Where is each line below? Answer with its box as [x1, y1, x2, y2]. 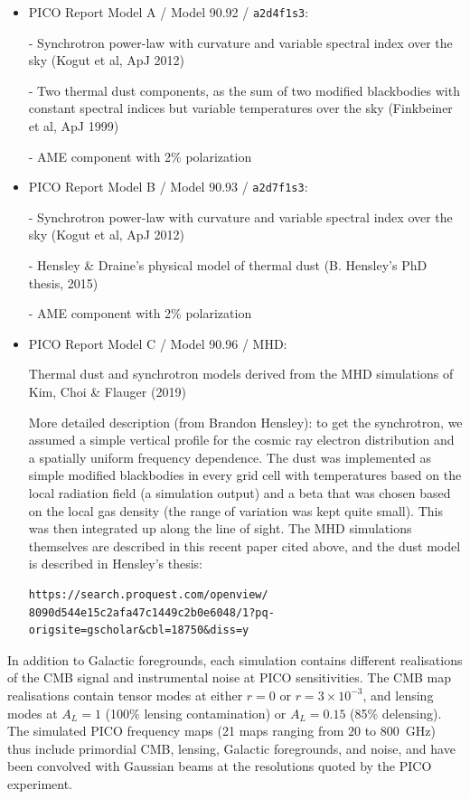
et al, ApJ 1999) [28, 117, 119, 136]
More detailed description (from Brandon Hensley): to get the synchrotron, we [28, 412, 463, 431]
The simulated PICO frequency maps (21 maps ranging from [7, 721, 344, 740]
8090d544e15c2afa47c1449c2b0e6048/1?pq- [28, 606, 275, 619]
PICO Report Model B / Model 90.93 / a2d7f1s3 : [28, 177, 308, 196]
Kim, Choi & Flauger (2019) [28, 382, 186, 401]
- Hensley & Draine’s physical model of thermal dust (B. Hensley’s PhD [28, 256, 428, 275]
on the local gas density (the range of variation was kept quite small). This [28, 501, 443, 520]
